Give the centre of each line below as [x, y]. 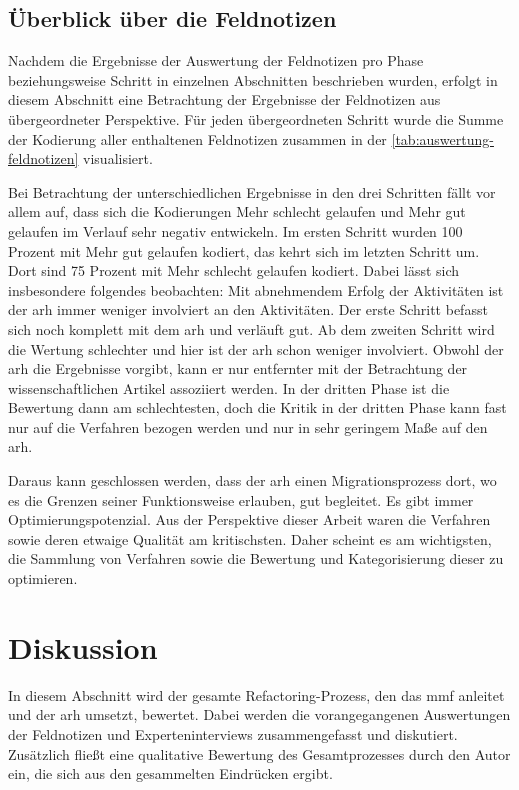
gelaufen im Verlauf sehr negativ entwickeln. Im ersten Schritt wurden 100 [235, 230]
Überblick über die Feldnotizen [172, 18]
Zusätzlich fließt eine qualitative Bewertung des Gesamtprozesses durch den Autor [259, 753]
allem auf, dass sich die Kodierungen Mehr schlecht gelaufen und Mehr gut [237, 211]
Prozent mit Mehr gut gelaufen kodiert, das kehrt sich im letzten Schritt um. [244, 250]
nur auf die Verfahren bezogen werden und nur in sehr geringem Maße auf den [248, 426]
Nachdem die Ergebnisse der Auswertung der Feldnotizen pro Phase [216, 60]
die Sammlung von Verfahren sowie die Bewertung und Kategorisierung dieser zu [256, 558]
